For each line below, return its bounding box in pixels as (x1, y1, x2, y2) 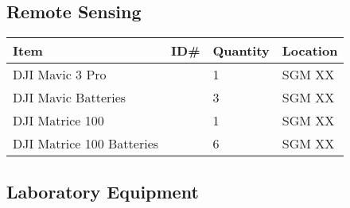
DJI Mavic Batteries (13, 88, 126, 107)
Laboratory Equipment (6, 179, 199, 203)
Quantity (212, 41, 270, 60)
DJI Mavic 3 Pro (13, 65, 107, 84)
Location (282, 41, 338, 60)
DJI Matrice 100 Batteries (13, 134, 159, 153)
